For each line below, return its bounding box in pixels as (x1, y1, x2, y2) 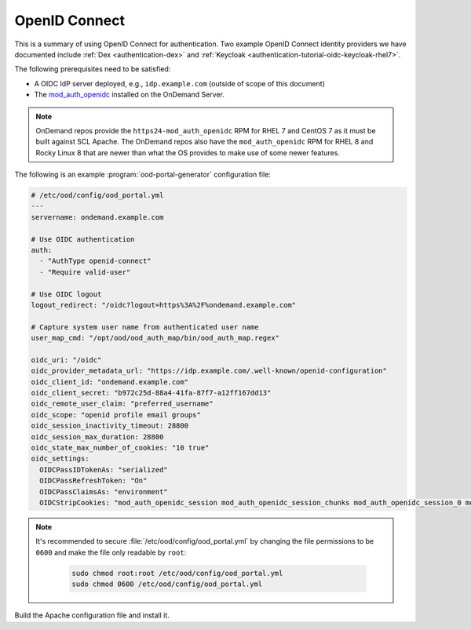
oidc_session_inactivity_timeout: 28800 (31, 421, 188, 431)
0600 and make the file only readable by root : (35, 548, 187, 557)
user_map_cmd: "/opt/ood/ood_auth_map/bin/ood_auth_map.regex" (31, 333, 280, 343)
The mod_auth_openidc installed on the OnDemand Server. (34, 90, 225, 100)
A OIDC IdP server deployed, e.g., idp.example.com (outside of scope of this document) (34, 78, 326, 88)
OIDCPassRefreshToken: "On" (39, 476, 148, 486)
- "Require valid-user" (39, 268, 131, 276)
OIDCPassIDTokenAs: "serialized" (39, 465, 168, 474)
